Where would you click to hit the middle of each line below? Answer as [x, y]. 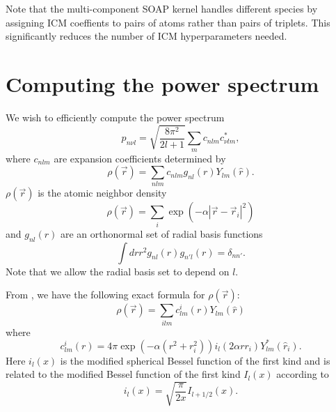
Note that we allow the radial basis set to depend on [118, 271]
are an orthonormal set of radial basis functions [161, 233]
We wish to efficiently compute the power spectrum [115, 117]
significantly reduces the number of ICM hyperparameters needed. [146, 36]
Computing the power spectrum [162, 83]
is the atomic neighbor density [102, 193]
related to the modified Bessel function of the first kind [123, 374]
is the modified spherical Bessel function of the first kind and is [195, 360]
